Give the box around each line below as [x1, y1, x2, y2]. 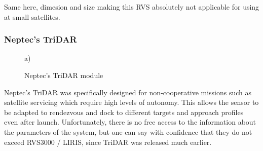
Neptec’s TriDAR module [24, 70, 103, 80]
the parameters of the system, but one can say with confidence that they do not [4, 126, 252, 137]
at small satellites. [4, 11, 60, 22]
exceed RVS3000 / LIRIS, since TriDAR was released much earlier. [4, 136, 212, 147]
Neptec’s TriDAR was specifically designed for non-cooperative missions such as [4, 87, 252, 97]
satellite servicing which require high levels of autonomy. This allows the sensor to [4, 97, 259, 107]
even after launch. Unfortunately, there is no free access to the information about [4, 117, 256, 127]
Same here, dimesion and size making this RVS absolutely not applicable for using [4, 2, 259, 12]
